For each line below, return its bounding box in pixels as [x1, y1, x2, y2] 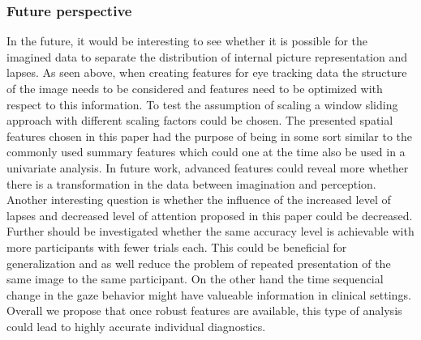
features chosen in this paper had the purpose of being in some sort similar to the [6, 127, 413, 144]
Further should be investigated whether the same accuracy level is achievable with [6, 223, 415, 240]
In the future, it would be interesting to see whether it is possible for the [6, 32, 368, 49]
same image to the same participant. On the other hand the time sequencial [6, 270, 384, 287]
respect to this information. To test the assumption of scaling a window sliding [6, 96, 398, 113]
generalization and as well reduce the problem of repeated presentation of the [6, 254, 391, 271]
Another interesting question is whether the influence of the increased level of [6, 191, 391, 208]
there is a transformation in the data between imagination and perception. [6, 175, 376, 192]
